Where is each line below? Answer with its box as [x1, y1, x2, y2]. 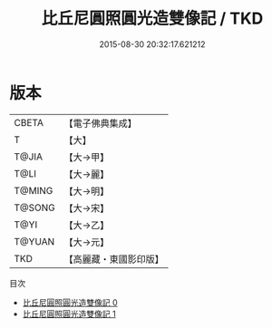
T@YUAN [14, 235, 55, 247]
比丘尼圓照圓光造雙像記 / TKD [41, 8, 264, 29]
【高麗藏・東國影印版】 [63, 253, 165, 265]
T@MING [14, 184, 53, 197]
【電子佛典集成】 [63, 117, 138, 130]
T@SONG [14, 201, 56, 214]
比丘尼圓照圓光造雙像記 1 [22, 308, 116, 319]
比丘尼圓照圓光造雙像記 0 [22, 296, 118, 308]
